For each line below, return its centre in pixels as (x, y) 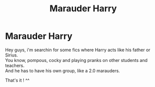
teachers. (15, 65)
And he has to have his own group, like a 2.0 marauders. (63, 71)
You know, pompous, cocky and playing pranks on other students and (76, 60)
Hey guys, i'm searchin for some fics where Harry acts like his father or (78, 50)
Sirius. (12, 55)
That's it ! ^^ (17, 80)
